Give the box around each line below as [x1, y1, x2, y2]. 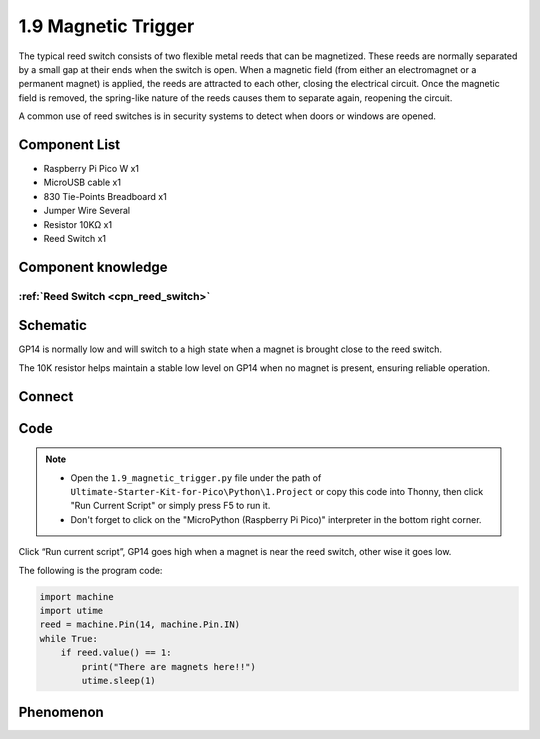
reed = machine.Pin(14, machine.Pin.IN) [39, 619, 240, 630]
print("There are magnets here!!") [81, 661, 257, 672]
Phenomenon [18, 704, 104, 721]
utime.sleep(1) [81, 675, 157, 686]
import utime [39, 605, 104, 616]
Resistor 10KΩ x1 [43, 218, 113, 230]
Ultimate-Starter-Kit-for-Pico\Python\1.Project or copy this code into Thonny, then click [70, 486, 484, 498]
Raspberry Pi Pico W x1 [43, 163, 140, 175]
